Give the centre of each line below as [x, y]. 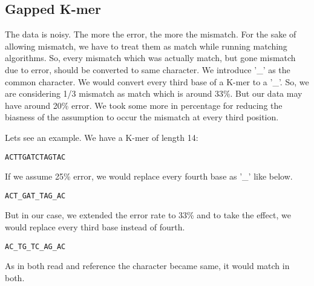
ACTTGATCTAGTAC [35, 157]
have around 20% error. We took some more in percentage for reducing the [144, 105]
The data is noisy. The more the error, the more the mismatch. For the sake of [151, 34]
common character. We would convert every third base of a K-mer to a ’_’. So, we [157, 81]
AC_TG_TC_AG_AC [35, 246]
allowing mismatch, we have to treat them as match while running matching [146, 46]
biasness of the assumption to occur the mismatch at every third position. [142, 117]
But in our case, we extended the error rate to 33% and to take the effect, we [148, 215]
